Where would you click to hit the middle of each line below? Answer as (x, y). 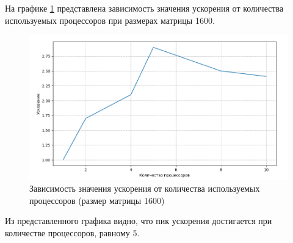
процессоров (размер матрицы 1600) (97, 200)
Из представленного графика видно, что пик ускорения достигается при (139, 221)
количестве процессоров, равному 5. (72, 232)
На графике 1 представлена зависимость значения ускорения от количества (144, 8)
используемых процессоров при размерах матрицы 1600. (110, 20)
